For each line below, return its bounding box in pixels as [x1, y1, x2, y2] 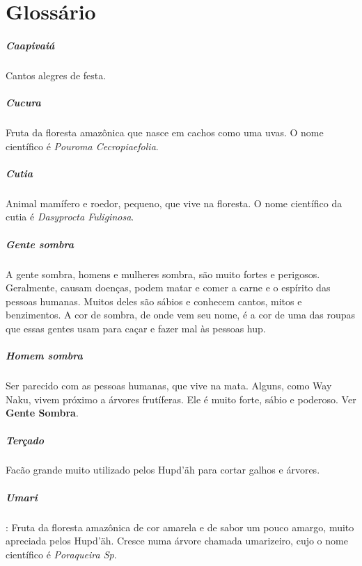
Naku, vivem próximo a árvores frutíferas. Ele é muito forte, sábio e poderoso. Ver [6, 391, 356, 406]
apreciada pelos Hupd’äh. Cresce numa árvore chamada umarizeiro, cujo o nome [6, 533, 348, 548]
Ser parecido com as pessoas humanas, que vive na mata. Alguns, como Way [6, 378, 332, 393]
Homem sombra [6, 348, 83, 363]
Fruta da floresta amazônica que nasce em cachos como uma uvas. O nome [6, 125, 324, 140]
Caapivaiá [6, 38, 55, 52]
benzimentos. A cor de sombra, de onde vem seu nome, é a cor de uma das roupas [6, 307, 356, 322]
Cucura [6, 95, 41, 110]
